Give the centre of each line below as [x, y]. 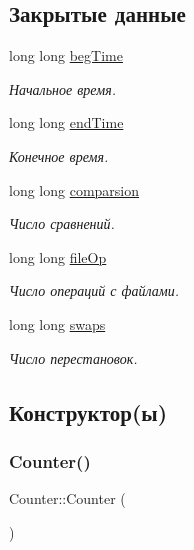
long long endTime [66, 122]
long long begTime [66, 55]
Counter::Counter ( [67, 498]
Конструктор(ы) [88, 411]
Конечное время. [59, 155]
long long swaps [57, 323]
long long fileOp [58, 256]
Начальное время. [62, 88]
